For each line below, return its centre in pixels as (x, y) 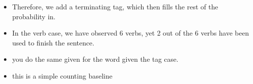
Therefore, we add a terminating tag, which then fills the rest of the (115, 6)
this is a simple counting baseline (62, 75)
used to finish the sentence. (53, 42)
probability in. (34, 16)
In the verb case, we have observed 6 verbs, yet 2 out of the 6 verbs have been (130, 33)
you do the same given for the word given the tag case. (95, 59)
